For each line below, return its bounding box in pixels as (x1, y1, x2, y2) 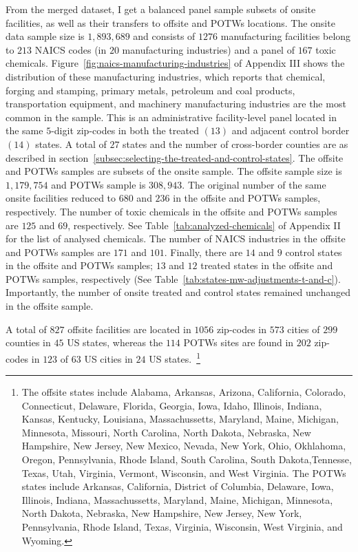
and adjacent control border (231, 123, 350, 138)
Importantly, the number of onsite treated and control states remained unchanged (6, 285, 350, 299)
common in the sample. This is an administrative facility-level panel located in (6, 109, 337, 124)
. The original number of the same (182, 177, 326, 191)
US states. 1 (149, 349, 201, 365)
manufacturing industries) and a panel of (122, 42, 295, 56)
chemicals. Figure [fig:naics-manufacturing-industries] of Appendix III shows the (6, 56, 345, 70)
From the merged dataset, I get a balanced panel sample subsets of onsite (6, 2, 316, 16)
